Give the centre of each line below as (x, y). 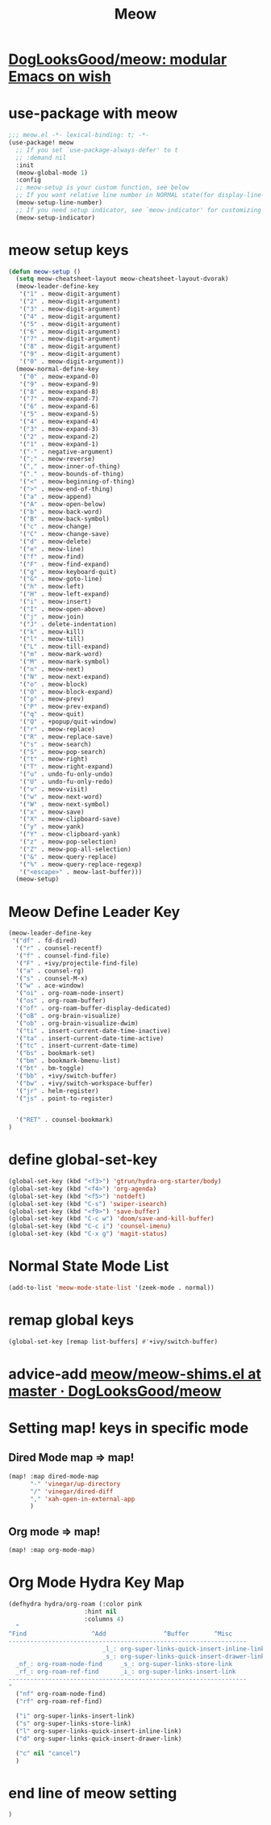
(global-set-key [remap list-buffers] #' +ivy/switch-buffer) (113, 1342)
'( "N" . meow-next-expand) (65, 676)
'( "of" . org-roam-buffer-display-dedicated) (94, 1008)
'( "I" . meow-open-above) (63, 609)
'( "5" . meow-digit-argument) (70, 324)
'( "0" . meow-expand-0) (59, 376)
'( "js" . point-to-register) (65, 1099)
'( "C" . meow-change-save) (65, 534)
